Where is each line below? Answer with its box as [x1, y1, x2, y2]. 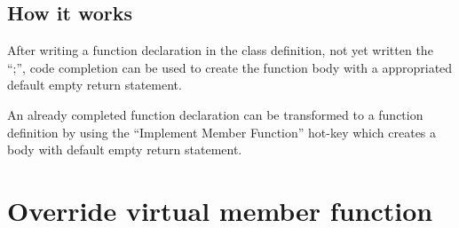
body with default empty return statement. [7, 140, 242, 159]
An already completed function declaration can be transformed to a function [7, 105, 423, 123]
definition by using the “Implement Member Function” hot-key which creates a [7, 122, 437, 141]
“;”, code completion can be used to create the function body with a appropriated [7, 58, 453, 76]
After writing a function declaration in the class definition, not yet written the [7, 41, 433, 59]
